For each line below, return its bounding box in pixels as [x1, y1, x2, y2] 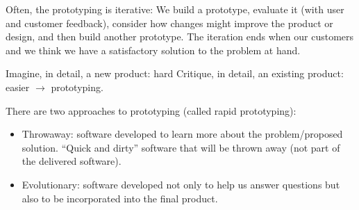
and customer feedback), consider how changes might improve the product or [6, 15, 333, 30]
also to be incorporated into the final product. [22, 191, 218, 205]
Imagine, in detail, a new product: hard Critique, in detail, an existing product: [6, 66, 344, 81]
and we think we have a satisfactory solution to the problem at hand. [6, 42, 301, 57]
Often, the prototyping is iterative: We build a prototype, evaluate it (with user [6, 2, 344, 16]
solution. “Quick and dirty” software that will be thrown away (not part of [22, 140, 340, 154]
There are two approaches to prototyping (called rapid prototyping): [6, 103, 297, 118]
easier [6, 79, 30, 94]
